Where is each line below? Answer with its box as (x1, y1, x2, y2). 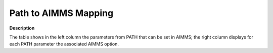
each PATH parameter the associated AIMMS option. (9, 41, 119, 47)
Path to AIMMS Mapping (9, 7, 114, 18)
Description (9, 25, 35, 31)
